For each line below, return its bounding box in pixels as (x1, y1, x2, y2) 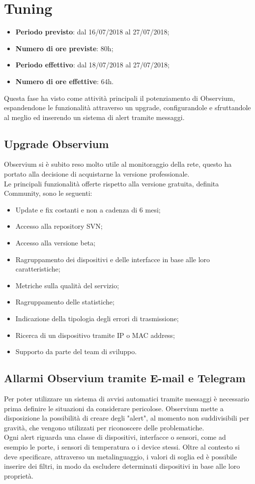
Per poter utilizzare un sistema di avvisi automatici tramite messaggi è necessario (4, 393, 250, 403)
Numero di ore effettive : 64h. (15, 76, 114, 86)
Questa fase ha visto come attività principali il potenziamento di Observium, (4, 92, 235, 103)
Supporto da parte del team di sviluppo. (15, 346, 137, 357)
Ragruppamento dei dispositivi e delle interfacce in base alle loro (15, 254, 210, 264)
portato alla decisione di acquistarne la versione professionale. (4, 169, 190, 179)
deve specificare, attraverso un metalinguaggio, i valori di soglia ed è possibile (4, 451, 237, 461)
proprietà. (4, 470, 33, 481)
